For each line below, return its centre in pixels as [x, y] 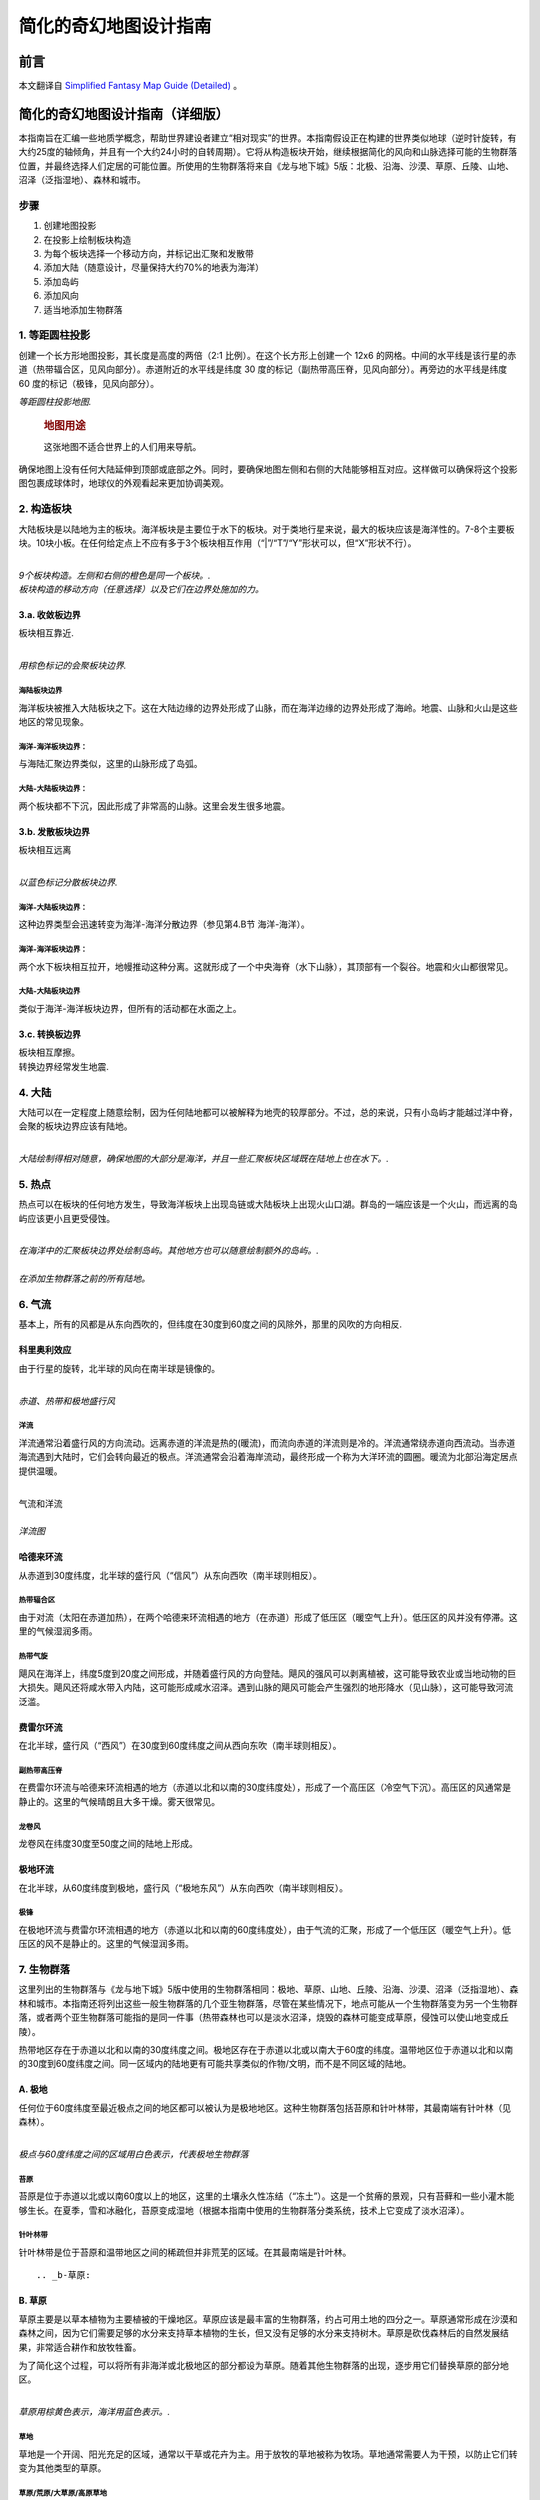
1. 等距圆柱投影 [54, 335]
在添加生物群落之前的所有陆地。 [84, 1279]
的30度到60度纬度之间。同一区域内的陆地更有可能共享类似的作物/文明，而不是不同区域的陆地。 [215, 2064]
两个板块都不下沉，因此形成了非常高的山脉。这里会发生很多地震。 [154, 806]
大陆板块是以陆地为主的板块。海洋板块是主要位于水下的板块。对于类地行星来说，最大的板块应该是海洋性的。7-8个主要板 [266, 529]
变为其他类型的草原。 [62, 2467]
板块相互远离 [45, 850]
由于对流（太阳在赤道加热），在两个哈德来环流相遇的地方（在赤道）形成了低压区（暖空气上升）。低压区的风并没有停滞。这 [268, 1617]
